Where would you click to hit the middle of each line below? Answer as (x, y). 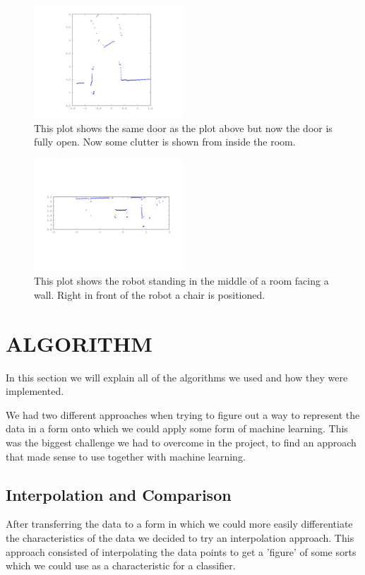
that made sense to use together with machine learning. (126, 456)
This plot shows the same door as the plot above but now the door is (183, 128)
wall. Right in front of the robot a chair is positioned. (150, 294)
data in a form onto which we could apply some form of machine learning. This (177, 428)
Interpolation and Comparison (119, 494)
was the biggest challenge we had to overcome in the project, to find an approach (181, 443)
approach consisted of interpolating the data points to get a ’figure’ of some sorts (181, 551)
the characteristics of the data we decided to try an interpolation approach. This (180, 538)
